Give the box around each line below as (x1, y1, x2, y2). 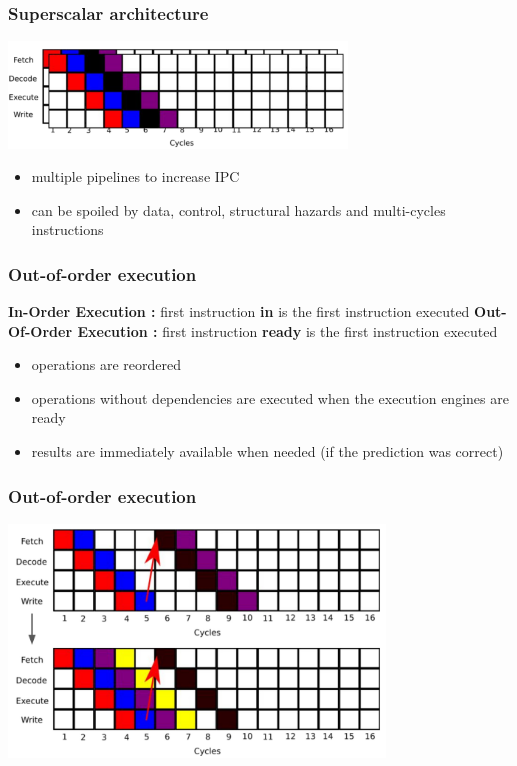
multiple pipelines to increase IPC (31, 166, 240, 187)
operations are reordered (31, 354, 182, 375)
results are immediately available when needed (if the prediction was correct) (31, 441, 504, 462)
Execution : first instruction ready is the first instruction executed (77, 320, 498, 341)
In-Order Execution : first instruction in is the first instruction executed (8, 301, 470, 322)
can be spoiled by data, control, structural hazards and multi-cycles (31, 199, 446, 220)
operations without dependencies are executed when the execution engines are (31, 387, 509, 408)
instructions (31, 219, 104, 240)
